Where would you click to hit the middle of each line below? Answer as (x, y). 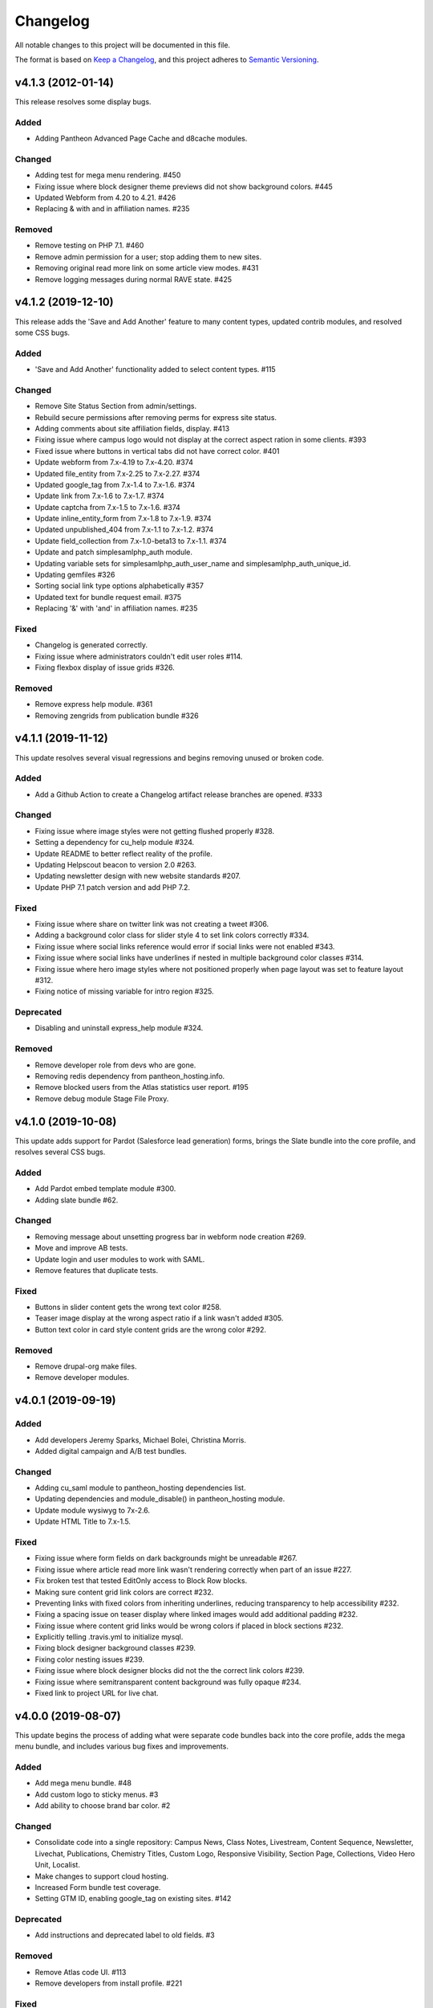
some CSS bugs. (42, 333)
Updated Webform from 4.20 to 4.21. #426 (105, 198)
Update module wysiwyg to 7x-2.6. (93, 1510)
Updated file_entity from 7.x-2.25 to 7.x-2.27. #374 (117, 473)
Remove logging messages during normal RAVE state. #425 (134, 279)
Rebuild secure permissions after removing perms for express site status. (156, 417)
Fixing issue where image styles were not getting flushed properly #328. (155, 831)
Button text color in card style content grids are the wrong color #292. (151, 1329)
